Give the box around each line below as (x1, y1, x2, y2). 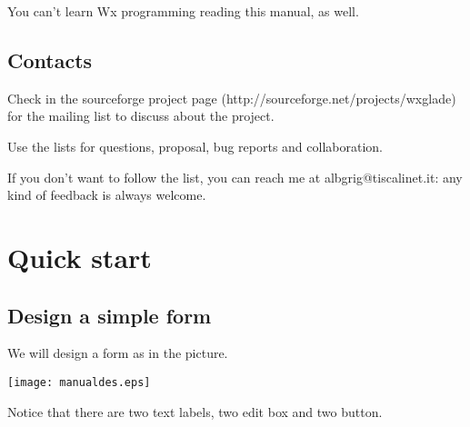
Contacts (7, 45, 93, 74)
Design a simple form (7, 301, 212, 329)
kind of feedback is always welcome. (7, 185, 206, 204)
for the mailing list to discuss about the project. (7, 106, 275, 125)
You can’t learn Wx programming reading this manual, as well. (7, 2, 359, 20)
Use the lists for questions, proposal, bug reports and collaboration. (7, 136, 383, 155)
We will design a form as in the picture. (7, 343, 228, 362)
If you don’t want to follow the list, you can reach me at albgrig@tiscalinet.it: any (7, 167, 463, 186)
